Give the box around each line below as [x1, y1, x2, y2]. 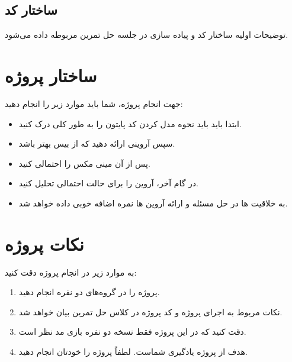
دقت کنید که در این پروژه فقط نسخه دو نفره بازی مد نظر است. [18, 325, 246, 338]
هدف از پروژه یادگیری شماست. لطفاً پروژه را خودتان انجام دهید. [18, 345, 248, 357]
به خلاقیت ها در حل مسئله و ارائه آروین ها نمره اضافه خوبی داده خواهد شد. [18, 196, 288, 209]
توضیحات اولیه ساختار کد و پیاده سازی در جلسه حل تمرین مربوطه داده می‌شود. [5, 28, 288, 41]
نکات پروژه [5, 231, 84, 256]
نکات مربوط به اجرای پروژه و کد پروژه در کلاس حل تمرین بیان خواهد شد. [18, 305, 283, 318]
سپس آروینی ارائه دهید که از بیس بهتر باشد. [18, 137, 175, 150]
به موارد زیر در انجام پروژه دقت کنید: [5, 266, 137, 278]
